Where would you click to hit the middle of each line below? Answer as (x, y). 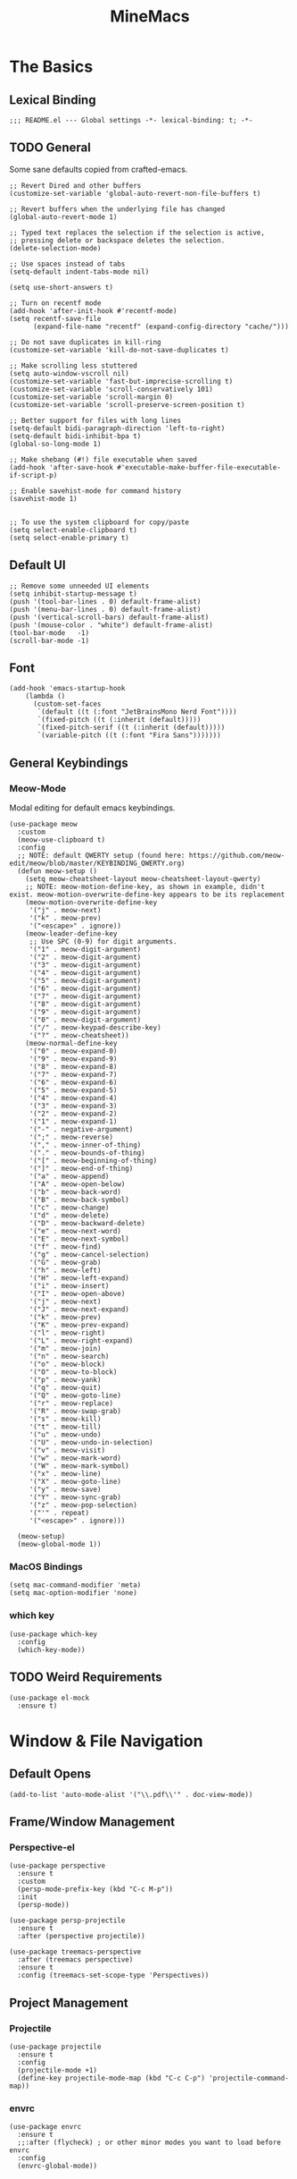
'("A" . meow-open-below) (77, 1184)
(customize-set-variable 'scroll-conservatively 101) (111, 389)
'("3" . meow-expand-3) (73, 1106)
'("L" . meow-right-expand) (81, 1341)
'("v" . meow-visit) (67, 1451)
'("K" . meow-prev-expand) (79, 1326)
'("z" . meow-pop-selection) (83, 1505)
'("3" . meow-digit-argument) (85, 965)
